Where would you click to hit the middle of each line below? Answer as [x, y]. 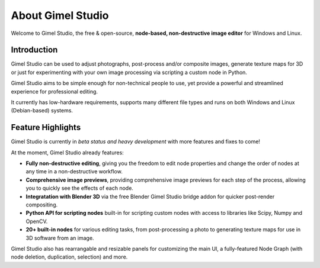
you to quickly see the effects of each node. [79, 188]
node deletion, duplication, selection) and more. [69, 257]
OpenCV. [37, 221]
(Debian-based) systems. [42, 111]
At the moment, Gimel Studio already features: [67, 152]
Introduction [34, 50]
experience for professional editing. [54, 91]
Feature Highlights [46, 127]
